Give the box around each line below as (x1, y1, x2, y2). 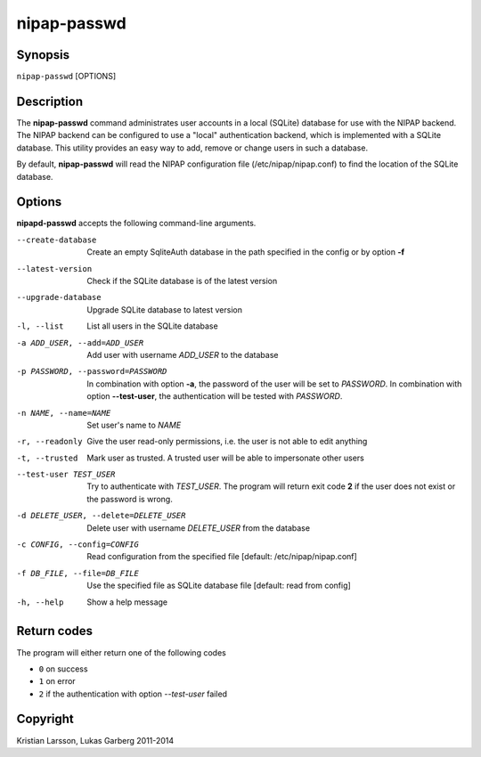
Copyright (16, 712, 75, 727)
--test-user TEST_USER (16, 469, 116, 480)
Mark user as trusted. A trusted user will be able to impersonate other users (86, 452, 364, 463)
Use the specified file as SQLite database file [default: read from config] (86, 580, 351, 591)
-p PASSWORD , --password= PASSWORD (16, 366, 167, 377)
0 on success (38, 663, 88, 674)
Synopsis (16, 47, 70, 62)
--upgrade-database (16, 292, 102, 303)
